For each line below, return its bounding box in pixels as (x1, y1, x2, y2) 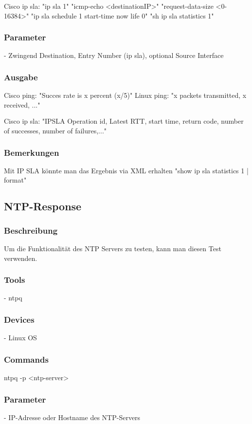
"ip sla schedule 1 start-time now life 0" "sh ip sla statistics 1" (31, 10, 214, 20)
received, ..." (4, 99, 40, 110)
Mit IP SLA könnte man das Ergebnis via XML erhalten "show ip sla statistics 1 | (4, 165, 249, 175)
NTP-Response (4, 199, 82, 214)
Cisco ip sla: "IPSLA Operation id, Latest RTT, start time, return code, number (4, 116, 244, 126)
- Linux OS (4, 332, 37, 343)
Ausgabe (4, 71, 38, 83)
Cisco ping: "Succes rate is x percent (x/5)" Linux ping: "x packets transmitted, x (4, 90, 247, 100)
